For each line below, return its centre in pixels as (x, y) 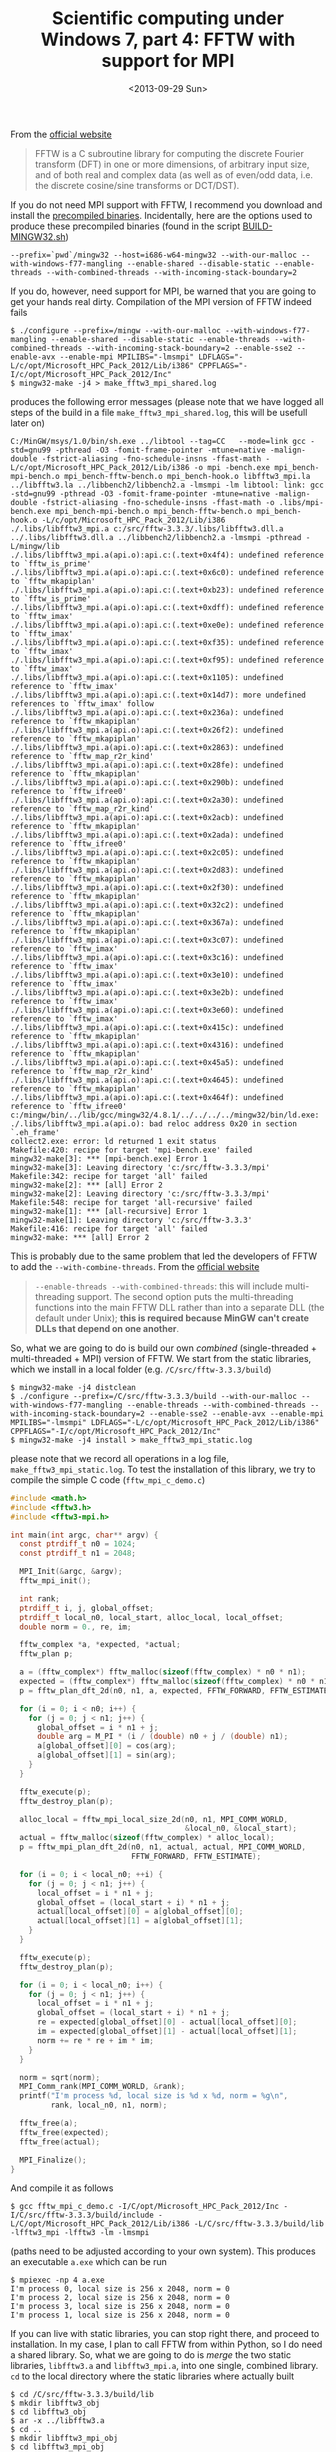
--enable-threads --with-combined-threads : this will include (158, 1286)
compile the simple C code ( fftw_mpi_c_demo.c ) (108, 1479)
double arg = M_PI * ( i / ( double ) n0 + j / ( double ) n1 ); (162, 1737)
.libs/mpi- (301, 502)
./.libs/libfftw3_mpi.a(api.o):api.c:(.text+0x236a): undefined (147, 712)
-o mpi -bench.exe (232, 467)
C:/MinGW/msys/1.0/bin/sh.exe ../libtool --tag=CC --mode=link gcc (158, 441)
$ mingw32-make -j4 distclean (73, 1387)
